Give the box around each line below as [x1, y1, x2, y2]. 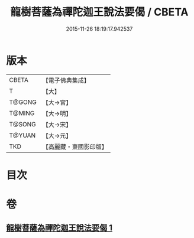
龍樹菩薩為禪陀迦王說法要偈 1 [6, 223, 113, 233]
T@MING [9, 109, 35, 117]
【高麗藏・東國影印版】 [42, 142, 108, 151]
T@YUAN [9, 131, 36, 139]
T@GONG [9, 98, 37, 106]
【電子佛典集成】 [42, 76, 90, 84]
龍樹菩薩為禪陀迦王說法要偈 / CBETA [10, 5, 189, 19]
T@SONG [9, 120, 37, 128]
